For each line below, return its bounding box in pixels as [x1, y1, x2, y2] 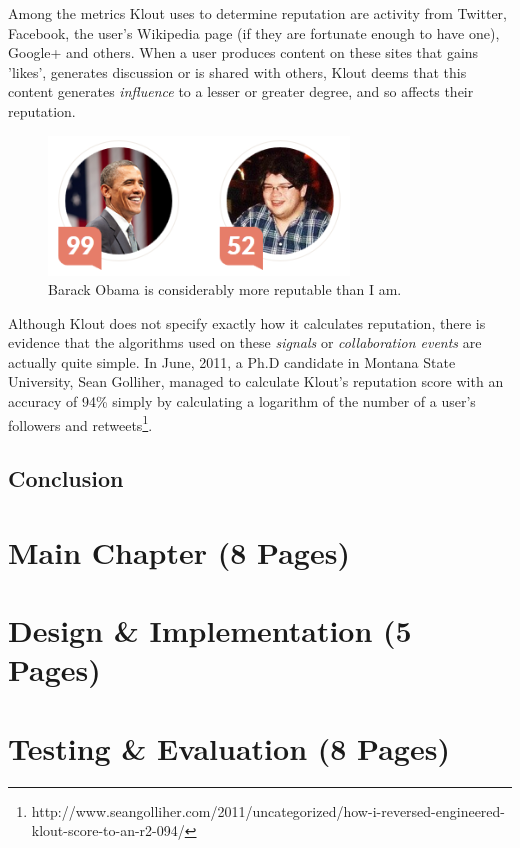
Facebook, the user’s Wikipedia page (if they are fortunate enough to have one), [8, 22, 500, 43]
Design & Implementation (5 [8, 610, 412, 651]
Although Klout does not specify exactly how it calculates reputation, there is [8, 312, 486, 333]
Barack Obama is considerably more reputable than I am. [48, 279, 402, 300]
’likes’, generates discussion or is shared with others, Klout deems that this [8, 61, 467, 82]
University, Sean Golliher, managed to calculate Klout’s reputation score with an [8, 371, 504, 392]
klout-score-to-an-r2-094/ [31, 820, 185, 841]
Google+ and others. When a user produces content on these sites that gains [8, 42, 479, 63]
